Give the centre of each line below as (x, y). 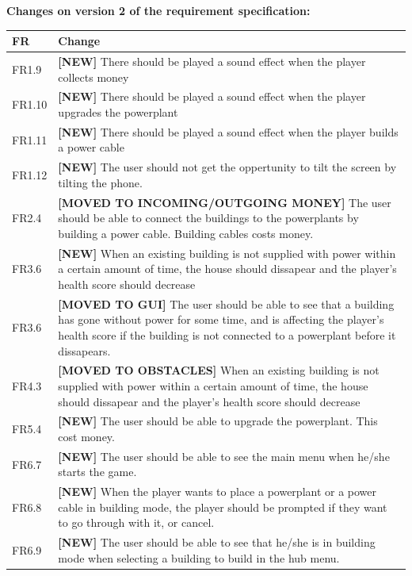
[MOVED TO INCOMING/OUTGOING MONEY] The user (225, 202)
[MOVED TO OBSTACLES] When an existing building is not (219, 370)
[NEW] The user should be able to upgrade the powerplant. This (218, 421)
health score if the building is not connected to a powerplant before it (227, 334)
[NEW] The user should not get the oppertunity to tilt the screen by (227, 167)
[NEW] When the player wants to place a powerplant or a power (217, 492)
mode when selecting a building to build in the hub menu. (199, 557)
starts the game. (97, 472)
